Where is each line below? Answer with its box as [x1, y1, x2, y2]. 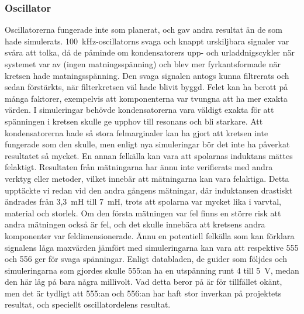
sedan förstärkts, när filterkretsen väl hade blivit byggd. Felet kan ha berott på [5, 81, 288, 93]
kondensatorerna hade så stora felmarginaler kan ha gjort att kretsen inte [5, 126, 268, 139]
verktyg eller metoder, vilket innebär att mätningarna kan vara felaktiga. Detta [5, 172, 289, 184]
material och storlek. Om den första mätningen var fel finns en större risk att [5, 206, 281, 219]
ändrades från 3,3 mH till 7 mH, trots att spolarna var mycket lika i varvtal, [5, 195, 281, 208]
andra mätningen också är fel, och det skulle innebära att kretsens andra [5, 218, 265, 230]
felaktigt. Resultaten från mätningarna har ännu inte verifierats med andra [5, 161, 273, 173]
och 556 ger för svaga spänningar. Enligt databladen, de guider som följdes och [5, 253, 287, 265]
